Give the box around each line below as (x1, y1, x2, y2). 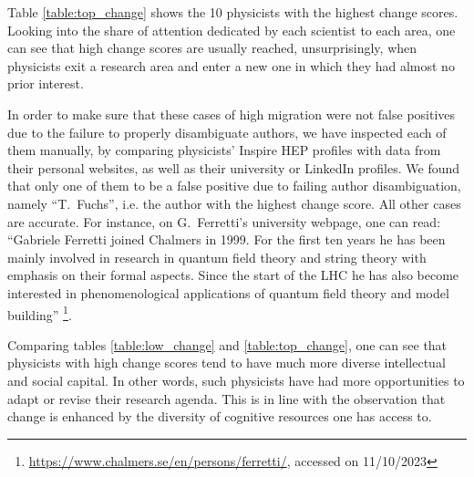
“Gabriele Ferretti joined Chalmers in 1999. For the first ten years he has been (7, 230, 446, 249)
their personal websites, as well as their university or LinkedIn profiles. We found (7, 158, 460, 177)
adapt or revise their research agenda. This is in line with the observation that (7, 389, 446, 408)
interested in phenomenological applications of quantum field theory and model (7, 283, 449, 302)
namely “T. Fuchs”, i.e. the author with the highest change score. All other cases (7, 193, 461, 213)
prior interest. (7, 74, 84, 93)
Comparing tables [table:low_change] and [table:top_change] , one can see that (7, 335, 448, 354)
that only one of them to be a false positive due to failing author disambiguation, (7, 176, 461, 195)
